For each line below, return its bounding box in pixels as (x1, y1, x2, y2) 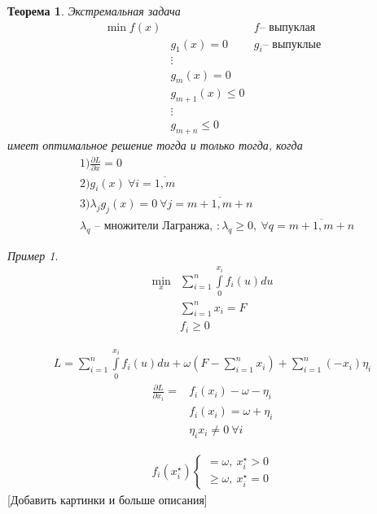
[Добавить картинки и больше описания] (7, 490, 208, 507)
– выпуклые (262, 38, 322, 50)
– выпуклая (259, 21, 316, 33)
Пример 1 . (7, 246, 59, 264)
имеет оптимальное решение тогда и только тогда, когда (7, 137, 303, 153)
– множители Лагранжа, (94, 220, 213, 232)
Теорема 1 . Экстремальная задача (7, 2, 181, 19)
